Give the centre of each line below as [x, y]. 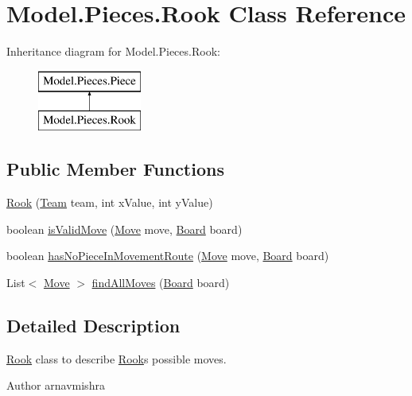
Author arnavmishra [56, 385]
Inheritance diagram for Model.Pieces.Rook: [113, 51]
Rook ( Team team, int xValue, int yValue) [110, 202]
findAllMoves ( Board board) [161, 282]
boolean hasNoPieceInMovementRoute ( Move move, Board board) [168, 256]
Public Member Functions [115, 169]
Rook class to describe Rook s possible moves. [117, 358]
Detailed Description [93, 325]
